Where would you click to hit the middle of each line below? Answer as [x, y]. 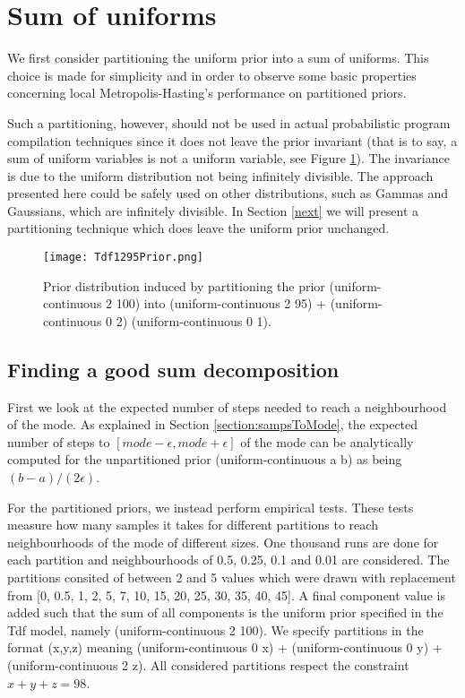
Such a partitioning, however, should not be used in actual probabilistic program [229, 122]
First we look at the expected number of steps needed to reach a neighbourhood [227, 406]
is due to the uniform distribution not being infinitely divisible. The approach [220, 175]
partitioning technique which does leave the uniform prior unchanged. [198, 228]
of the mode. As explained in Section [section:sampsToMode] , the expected [213, 424]
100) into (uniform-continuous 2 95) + [221, 303]
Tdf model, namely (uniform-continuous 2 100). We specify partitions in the [215, 629]
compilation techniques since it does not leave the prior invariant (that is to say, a [232, 140]
